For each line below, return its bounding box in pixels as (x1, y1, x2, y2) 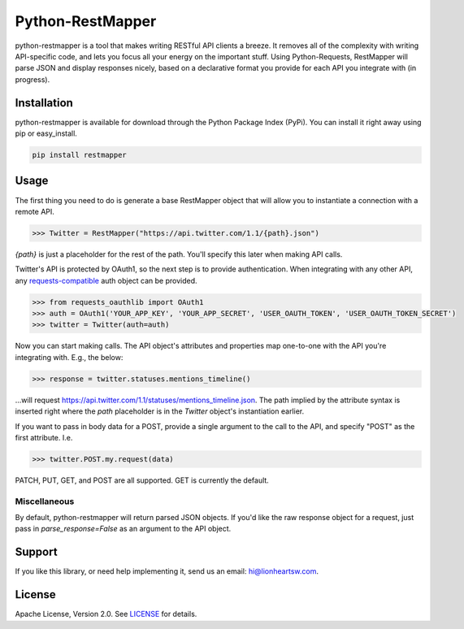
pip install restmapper (32, 150, 128, 159)
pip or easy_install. (15, 128, 77, 138)
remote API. (15, 206, 54, 216)
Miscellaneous (15, 496, 75, 507)
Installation (15, 96, 73, 110)
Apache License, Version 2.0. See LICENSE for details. (15, 609, 197, 619)
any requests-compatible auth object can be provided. (15, 275, 198, 285)
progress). (15, 74, 50, 85)
